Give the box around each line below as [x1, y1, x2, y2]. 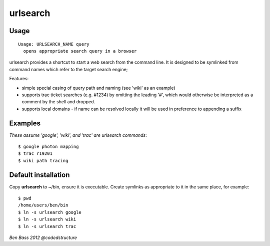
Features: [9, 76, 29, 82]
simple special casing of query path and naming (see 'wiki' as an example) [21, 85, 175, 91]
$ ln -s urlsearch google [18, 209, 82, 215]
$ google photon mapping [18, 143, 79, 149]
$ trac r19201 [18, 151, 52, 156]
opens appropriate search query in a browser [23, 48, 137, 54]
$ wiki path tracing [18, 158, 68, 163]
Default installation [9, 170, 70, 179]
